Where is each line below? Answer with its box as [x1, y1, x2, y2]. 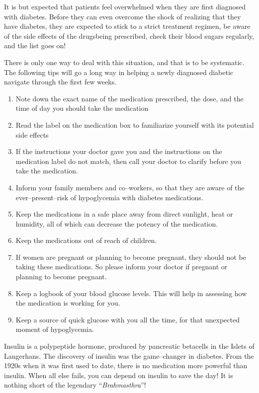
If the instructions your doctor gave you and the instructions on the [15, 146, 222, 157]
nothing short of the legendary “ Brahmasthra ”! [4, 380, 146, 390]
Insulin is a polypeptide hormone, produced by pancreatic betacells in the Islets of [4, 341, 255, 351]
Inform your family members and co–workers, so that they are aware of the [15, 182, 245, 192]
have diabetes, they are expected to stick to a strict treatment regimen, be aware [4, 21, 251, 31]
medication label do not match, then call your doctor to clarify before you [15, 156, 242, 166]
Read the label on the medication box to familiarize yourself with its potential [15, 119, 254, 130]
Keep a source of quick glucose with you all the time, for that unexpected [15, 314, 240, 324]
